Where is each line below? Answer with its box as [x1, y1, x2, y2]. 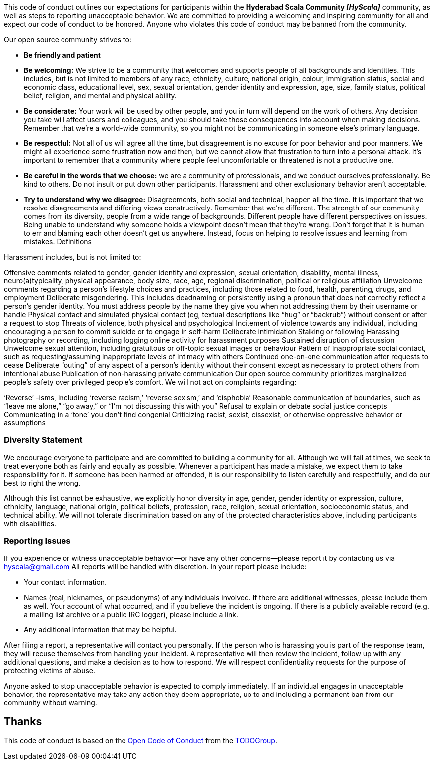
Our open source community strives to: [4, 35, 131, 44]
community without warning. [4, 698, 97, 707]
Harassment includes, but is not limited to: [4, 253, 141, 261]
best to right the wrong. [4, 478, 81, 487]
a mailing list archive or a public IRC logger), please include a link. [24, 610, 238, 619]
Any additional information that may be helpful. [24, 625, 177, 634]
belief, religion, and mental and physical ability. [24, 91, 177, 100]
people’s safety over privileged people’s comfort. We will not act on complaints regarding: [4, 378, 297, 386]
